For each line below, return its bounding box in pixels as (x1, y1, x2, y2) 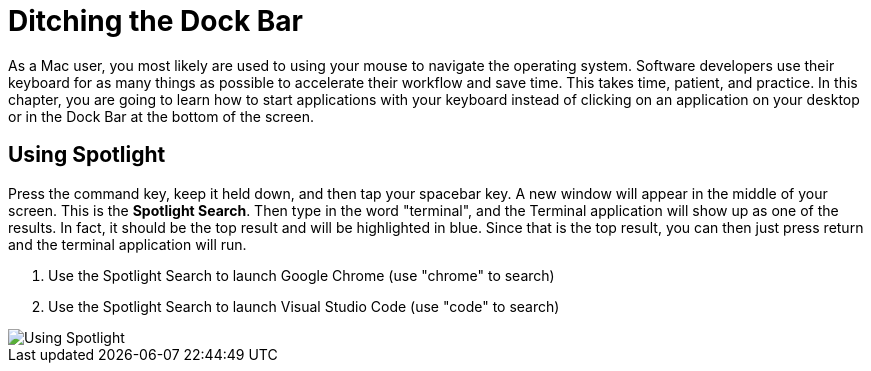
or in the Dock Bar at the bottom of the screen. (8, 107, 314, 125)
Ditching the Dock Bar (8, 4, 304, 38)
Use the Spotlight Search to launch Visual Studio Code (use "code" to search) (48, 297, 560, 315)
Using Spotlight (8, 142, 166, 168)
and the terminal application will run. (8, 235, 247, 253)
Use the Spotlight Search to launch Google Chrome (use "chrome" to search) (48, 266, 555, 284)
